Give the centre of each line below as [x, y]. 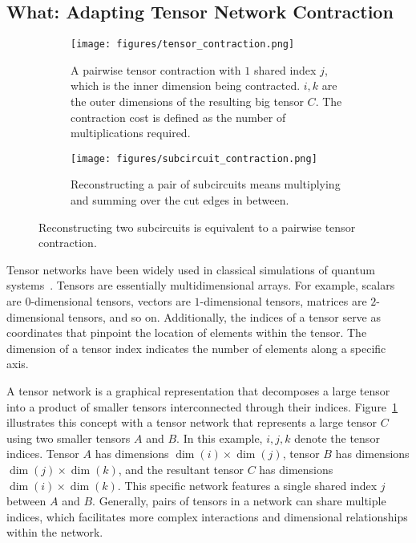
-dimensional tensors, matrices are [283, 301]
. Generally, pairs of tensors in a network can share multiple [239, 501]
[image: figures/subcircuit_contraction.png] [194, 158]
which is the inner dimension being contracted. [186, 85]
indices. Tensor [43, 454]
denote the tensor [337, 438]
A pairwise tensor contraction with [156, 69]
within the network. [55, 532]
